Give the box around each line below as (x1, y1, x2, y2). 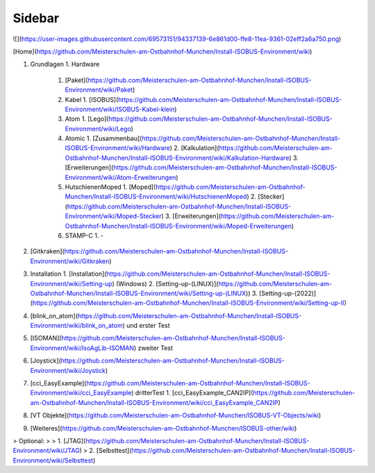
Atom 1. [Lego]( (65, 115, 109, 123)
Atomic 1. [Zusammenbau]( (65, 134, 142, 142)
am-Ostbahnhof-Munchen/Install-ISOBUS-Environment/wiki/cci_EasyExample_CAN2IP (30, 398, 278, 406)
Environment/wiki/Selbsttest (12, 456, 94, 465)
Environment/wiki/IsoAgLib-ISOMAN (30, 344, 135, 352)
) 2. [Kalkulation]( (169, 144, 219, 152)
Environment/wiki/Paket (65, 85, 133, 94)
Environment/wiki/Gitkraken (30, 257, 110, 265)
